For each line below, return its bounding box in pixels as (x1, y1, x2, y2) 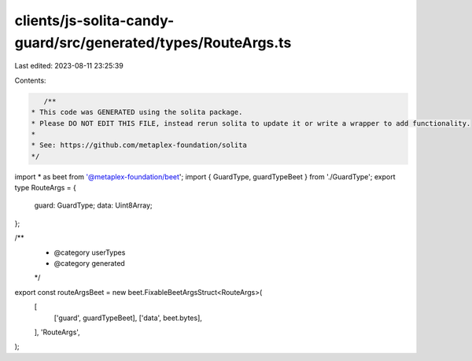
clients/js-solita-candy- (14, 12, 175, 29)
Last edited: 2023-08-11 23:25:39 (14, 61, 124, 71)
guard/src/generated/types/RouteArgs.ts (14, 34, 292, 51)
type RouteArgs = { (14, 183, 76, 193)
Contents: (14, 76, 46, 85)
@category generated (53, 259, 125, 267)
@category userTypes (53, 248, 126, 257)
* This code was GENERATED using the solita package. (31, 108, 243, 117)
